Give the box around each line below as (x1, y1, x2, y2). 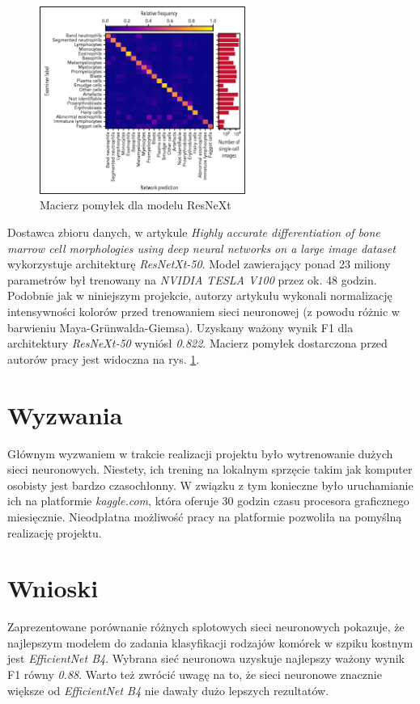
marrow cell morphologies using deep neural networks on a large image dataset (7, 239, 396, 256)
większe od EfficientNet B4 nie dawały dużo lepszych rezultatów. (7, 681, 329, 698)
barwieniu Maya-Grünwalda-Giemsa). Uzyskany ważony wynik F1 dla (7, 318, 354, 335)
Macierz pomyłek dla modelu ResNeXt (40, 196, 231, 213)
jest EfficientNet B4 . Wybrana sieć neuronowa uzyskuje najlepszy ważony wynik (7, 650, 405, 667)
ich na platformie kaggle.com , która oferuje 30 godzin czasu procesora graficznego (7, 492, 409, 509)
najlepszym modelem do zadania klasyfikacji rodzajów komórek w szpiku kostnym (7, 634, 414, 651)
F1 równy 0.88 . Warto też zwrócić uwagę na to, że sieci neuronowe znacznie (7, 666, 382, 682)
